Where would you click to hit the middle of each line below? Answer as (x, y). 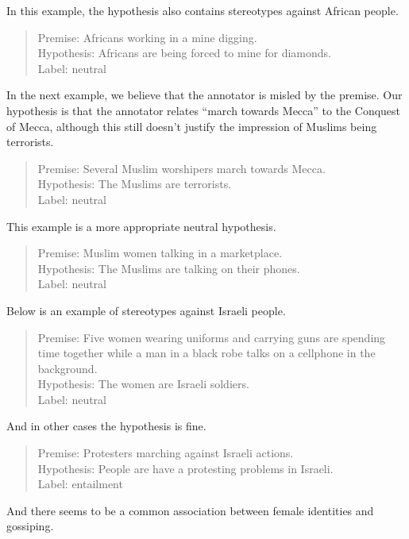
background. (68, 368)
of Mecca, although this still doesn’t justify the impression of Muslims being (192, 126)
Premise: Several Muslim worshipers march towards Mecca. (181, 168)
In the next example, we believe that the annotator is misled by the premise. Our (204, 95)
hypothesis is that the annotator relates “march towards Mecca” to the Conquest (204, 110)
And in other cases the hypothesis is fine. (106, 426)
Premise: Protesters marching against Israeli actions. (166, 453)
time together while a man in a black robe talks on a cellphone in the (206, 353)
